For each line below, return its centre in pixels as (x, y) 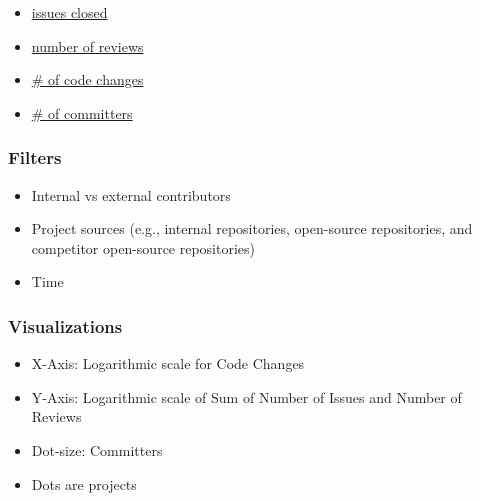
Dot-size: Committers (97, 449)
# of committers (82, 112)
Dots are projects (84, 483)
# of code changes (87, 79)
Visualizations (65, 325)
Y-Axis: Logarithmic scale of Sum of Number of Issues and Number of (246, 396)
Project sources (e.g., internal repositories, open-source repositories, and (252, 228)
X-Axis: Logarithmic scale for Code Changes (168, 363)
